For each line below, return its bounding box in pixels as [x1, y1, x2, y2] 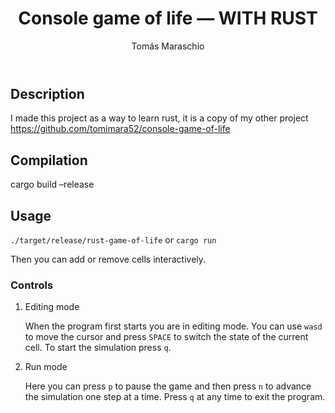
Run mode [24, 361, 68, 373]
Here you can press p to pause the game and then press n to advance [24, 380, 312, 392]
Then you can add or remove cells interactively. [10, 253, 207, 265]
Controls [10, 278, 54, 292]
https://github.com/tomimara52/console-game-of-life [10, 123, 231, 135]
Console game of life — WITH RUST [18, 7, 318, 30]
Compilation [10, 152, 88, 169]
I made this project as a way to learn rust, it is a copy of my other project [10, 112, 309, 124]
